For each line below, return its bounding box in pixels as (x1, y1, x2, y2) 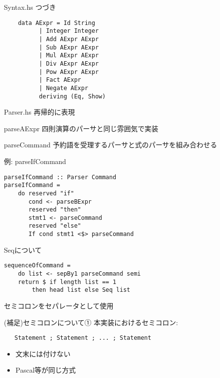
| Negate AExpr (39, 84, 88, 92)
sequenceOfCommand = (4, 262, 71, 269)
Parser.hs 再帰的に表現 (4, 107, 75, 117)
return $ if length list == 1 (18, 278, 117, 285)
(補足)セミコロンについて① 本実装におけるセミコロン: (4, 317, 178, 327)
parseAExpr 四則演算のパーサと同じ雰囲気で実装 (4, 123, 159, 133)
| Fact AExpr (39, 76, 81, 84)
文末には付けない (15, 348, 71, 358)
